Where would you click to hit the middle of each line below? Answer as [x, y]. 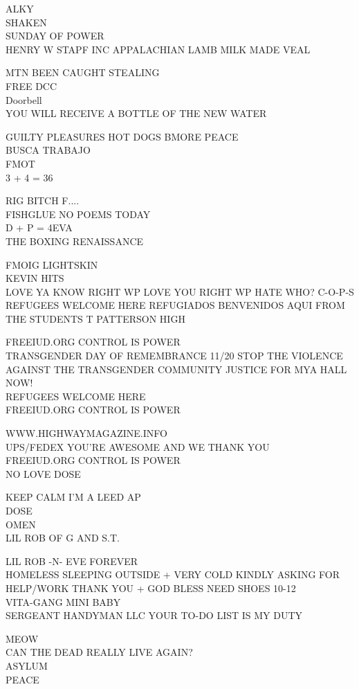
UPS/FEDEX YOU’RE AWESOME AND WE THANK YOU [138, 446]
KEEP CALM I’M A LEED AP [73, 497]
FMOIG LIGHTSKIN [52, 264]
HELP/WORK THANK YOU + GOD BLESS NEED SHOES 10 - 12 [151, 588]
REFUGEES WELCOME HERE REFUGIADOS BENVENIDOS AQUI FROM [175, 305]
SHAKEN [26, 22]
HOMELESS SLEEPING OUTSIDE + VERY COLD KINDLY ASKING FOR [173, 574]
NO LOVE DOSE [43, 473]
